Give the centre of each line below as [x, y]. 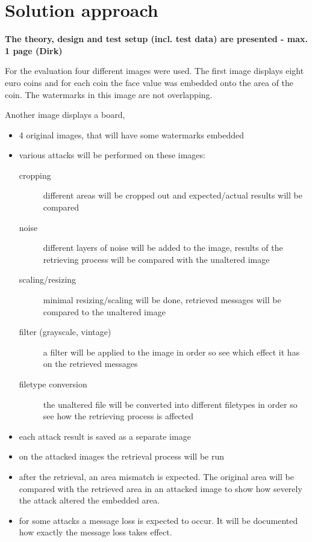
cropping [35, 175]
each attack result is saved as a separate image [105, 436]
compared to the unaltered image [104, 311]
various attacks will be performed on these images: [112, 155]
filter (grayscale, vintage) [65, 332]
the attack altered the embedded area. [89, 500]
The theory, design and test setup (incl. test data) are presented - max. [157, 39]
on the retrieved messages [90, 364]
